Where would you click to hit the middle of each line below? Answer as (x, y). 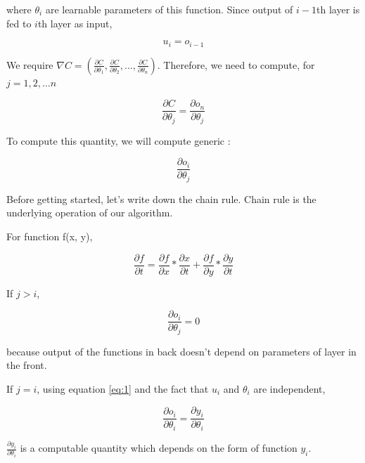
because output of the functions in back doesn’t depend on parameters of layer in (181, 351)
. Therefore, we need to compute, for (236, 64)
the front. (27, 365)
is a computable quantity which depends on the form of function (159, 448)
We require (30, 64)
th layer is (338, 9)
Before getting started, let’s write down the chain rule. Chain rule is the (161, 198)
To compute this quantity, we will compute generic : (119, 140)
